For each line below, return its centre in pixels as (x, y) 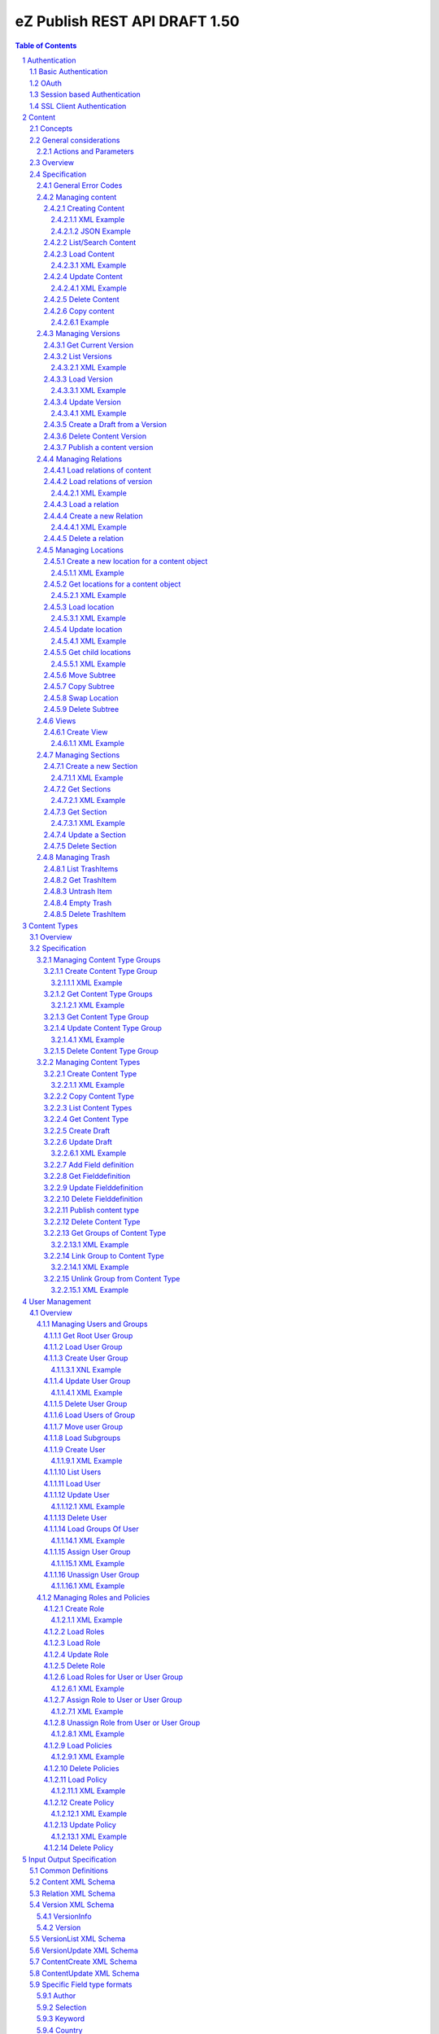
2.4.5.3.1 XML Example (88, 618)
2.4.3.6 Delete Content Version (95, 436)
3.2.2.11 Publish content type (91, 1210)
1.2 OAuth (46, 83)
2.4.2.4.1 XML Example (89, 288)
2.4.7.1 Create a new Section (91, 766)
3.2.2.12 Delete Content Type (92, 1221)
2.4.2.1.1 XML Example (88, 220)
